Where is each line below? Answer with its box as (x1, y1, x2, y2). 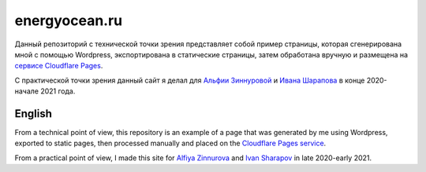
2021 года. (40, 86, 76, 96)
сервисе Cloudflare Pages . (14, 61, 103, 71)
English (14, 107, 53, 120)
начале (14, 86, 39, 96)
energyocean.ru (14, 12, 123, 29)
